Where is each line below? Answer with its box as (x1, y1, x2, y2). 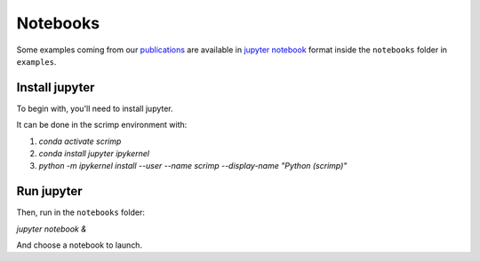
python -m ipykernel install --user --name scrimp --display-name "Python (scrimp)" (38, 161, 348, 171)
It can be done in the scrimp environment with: (16, 120, 188, 130)
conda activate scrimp (38, 136, 122, 146)
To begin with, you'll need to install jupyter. (16, 103, 173, 114)
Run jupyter (16, 184, 84, 199)
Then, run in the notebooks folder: (16, 207, 146, 217)
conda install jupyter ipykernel (38, 148, 150, 159)
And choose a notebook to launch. (16, 240, 142, 250)
